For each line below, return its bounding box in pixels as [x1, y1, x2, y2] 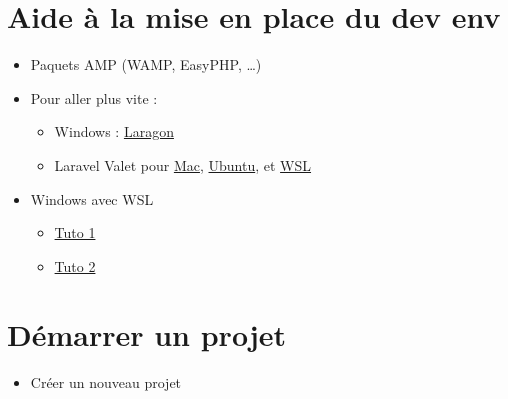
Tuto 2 [54, 255, 96, 276]
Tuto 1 [54, 222, 96, 243]
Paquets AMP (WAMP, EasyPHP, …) [30, 54, 262, 75]
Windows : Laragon [54, 121, 174, 142]
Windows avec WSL [30, 188, 154, 209]
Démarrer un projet [7, 314, 286, 355]
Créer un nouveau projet [30, 372, 182, 393]
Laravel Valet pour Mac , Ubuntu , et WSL [54, 154, 312, 175]
